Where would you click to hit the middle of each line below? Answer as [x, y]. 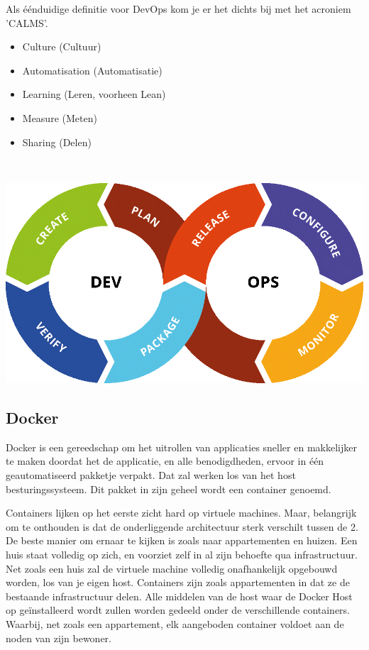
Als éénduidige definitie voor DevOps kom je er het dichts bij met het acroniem [178, 9]
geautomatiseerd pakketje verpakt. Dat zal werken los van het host [151, 475]
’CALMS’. [27, 22]
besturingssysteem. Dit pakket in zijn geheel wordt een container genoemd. [169, 489]
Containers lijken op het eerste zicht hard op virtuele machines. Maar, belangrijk [181, 513]
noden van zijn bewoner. [59, 638]
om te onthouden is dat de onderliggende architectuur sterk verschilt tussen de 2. [182, 526]
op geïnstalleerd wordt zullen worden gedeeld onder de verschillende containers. [178, 610]
